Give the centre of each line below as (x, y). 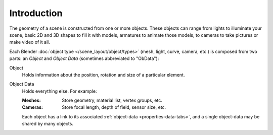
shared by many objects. (48, 124)
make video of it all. (30, 42)
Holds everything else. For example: (59, 91)
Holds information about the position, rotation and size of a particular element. (103, 75)
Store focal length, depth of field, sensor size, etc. (114, 107)
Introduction (36, 13)
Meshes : (31, 100)
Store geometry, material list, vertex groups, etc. (112, 100)
